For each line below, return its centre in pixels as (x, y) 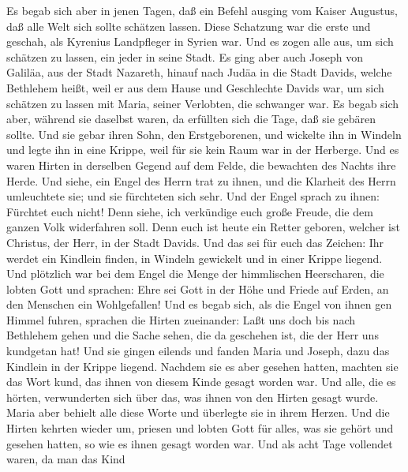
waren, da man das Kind (66, 459)
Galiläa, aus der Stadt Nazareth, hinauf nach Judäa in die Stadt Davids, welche (199, 72)
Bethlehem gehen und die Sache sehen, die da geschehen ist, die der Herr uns (193, 335)
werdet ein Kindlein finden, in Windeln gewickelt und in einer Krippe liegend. (195, 258)
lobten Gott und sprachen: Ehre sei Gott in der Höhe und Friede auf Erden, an (198, 288)
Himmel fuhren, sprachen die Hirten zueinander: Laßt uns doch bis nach (181, 319)
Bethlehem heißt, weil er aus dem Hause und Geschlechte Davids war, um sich (195, 87)
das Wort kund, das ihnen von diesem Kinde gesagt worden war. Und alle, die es (201, 382)
